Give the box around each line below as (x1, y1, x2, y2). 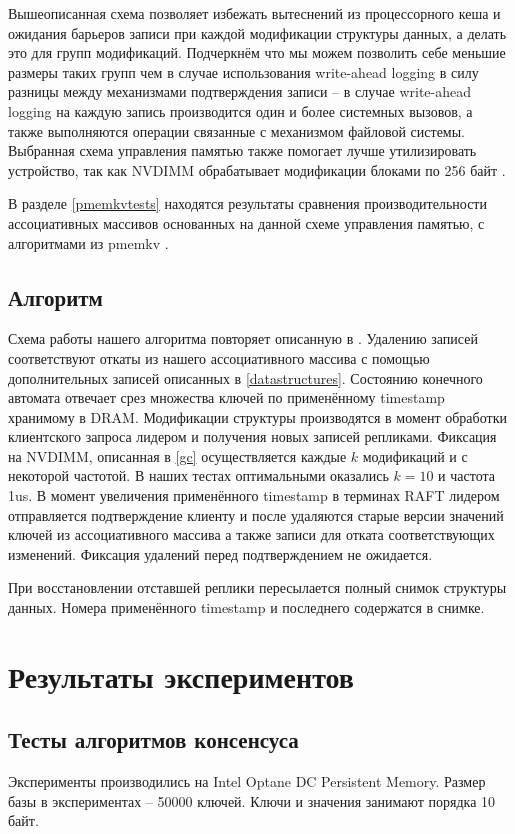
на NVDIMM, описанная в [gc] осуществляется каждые (8, 445, 347, 466)
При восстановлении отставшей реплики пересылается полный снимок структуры (8, 577, 507, 598)
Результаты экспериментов (8, 655, 354, 696)
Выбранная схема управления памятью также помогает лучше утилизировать (8, 140, 477, 161)
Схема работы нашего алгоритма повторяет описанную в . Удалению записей (8, 328, 478, 349)
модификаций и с (362, 445, 468, 466)
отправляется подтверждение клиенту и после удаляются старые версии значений (8, 504, 504, 525)
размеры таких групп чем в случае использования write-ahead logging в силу (8, 61, 479, 82)
